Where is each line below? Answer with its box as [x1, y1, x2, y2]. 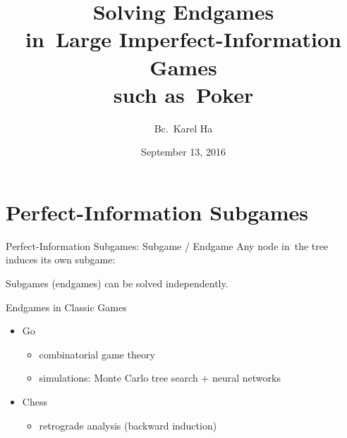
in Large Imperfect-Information [25, 25, 341, 54]
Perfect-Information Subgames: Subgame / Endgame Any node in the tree [6, 238, 329, 253]
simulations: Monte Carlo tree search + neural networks [39, 370, 281, 385]
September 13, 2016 [141, 144, 226, 159]
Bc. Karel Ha [154, 120, 213, 135]
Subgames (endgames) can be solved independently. [6, 276, 229, 290]
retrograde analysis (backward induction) [39, 418, 217, 432]
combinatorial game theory [39, 346, 155, 361]
